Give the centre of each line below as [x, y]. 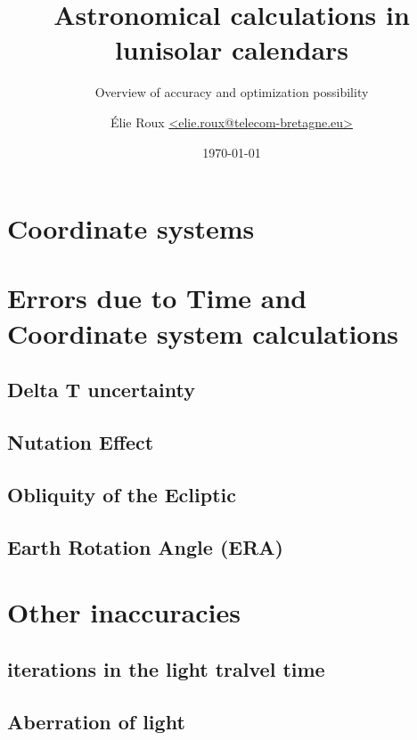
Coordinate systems [131, 228]
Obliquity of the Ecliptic [122, 494]
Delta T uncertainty [101, 390]
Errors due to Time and [157, 298]
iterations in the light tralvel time [166, 668]
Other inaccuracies [124, 612]
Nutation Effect [81, 442]
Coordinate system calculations [203, 333]
